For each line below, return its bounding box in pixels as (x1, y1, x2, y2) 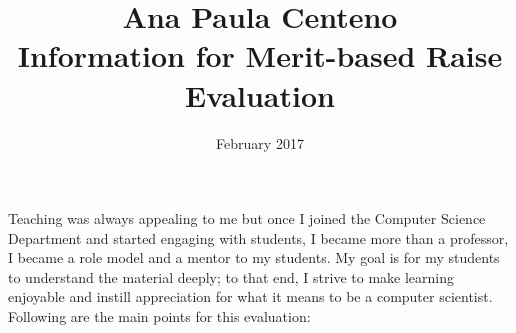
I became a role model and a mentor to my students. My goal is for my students (8, 247, 500, 268)
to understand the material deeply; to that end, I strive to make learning (8, 266, 454, 287)
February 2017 (216, 132, 304, 153)
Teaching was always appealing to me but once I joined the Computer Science (8, 208, 486, 229)
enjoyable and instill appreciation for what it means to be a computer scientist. (8, 286, 493, 307)
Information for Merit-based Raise (17, 35, 503, 76)
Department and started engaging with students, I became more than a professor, (8, 227, 509, 248)
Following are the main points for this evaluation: (8, 306, 311, 327)
